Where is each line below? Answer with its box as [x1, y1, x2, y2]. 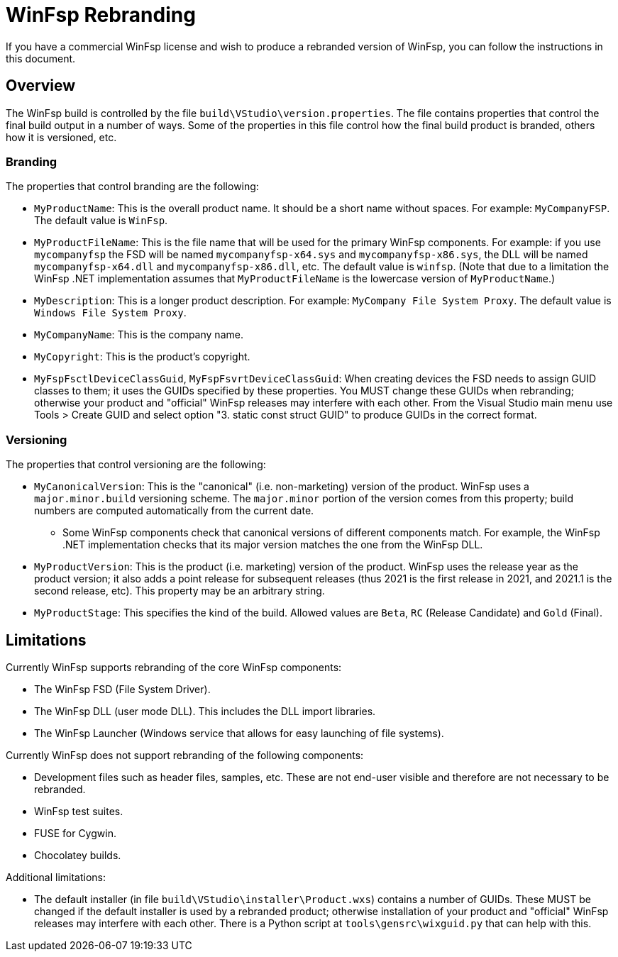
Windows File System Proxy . [34, 306, 187, 319]
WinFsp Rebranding [6, 3, 196, 27]
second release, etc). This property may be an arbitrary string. [34, 585, 325, 597]
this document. [6, 52, 76, 65]
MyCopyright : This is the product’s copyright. [34, 350, 250, 363]
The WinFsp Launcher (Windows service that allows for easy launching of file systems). [34, 726, 444, 739]
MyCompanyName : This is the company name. [34, 328, 243, 341]
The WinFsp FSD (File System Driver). [34, 682, 211, 695]
